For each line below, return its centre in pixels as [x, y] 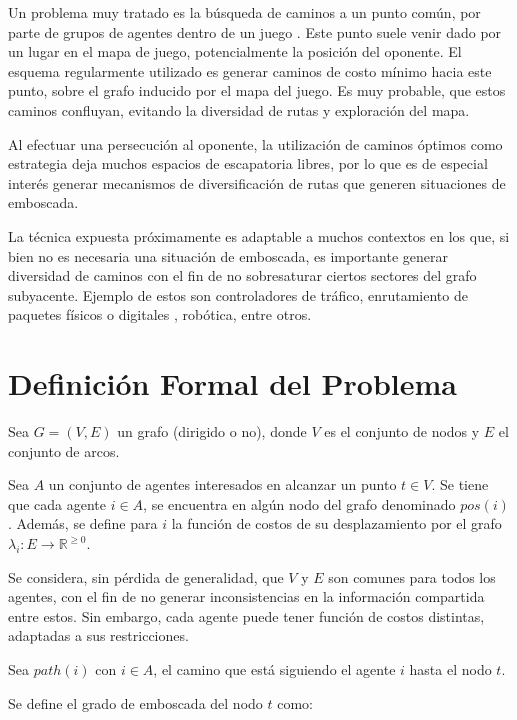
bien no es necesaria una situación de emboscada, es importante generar [228, 255]
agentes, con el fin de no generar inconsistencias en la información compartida [246, 596]
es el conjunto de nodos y [402, 431]
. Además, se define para [83, 523]
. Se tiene [460, 484]
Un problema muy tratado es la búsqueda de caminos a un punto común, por [244, 12]
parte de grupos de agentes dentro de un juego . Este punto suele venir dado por [255, 31]
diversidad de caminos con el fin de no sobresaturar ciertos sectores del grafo [242, 275]
